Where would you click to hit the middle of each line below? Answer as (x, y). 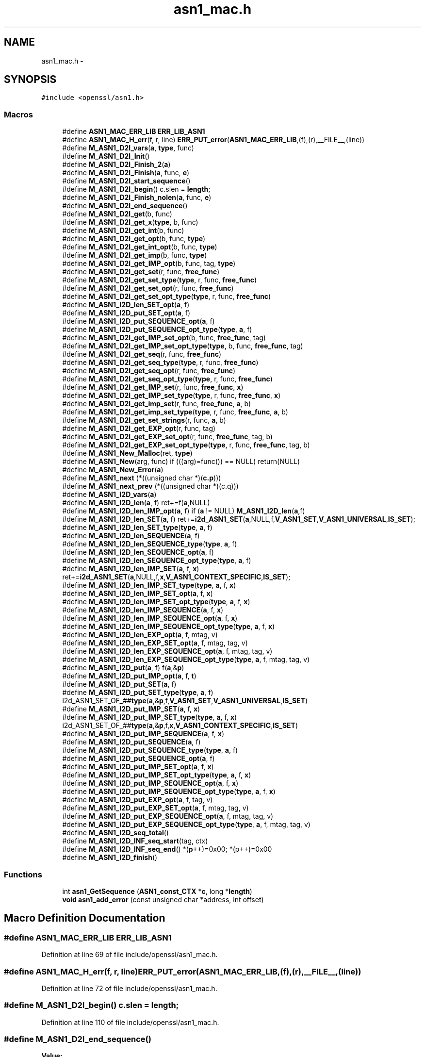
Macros (18, 114)
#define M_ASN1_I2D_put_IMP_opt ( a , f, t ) (129, 676)
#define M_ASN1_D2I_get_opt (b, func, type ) (134, 239)
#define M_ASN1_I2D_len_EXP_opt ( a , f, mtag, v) (140, 635)
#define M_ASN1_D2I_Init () (106, 156)
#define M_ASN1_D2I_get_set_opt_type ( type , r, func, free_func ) (167, 297)
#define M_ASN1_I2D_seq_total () (115, 833)
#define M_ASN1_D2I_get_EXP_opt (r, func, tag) (139, 429)
